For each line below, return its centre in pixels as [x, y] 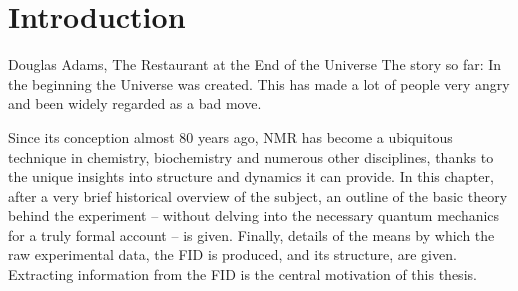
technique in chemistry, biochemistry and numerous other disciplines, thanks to [251, 156]
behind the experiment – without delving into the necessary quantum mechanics [254, 215]
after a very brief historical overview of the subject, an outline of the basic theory [258, 195]
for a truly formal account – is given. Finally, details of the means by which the [251, 234]
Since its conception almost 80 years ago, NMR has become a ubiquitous [230, 136]
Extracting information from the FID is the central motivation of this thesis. [242, 274]
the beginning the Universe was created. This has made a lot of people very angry [259, 83]
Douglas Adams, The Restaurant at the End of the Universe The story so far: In [255, 64]
